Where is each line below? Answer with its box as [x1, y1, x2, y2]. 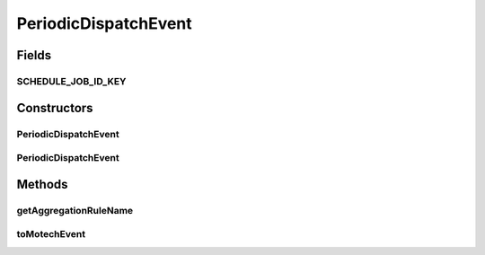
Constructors [16, 100, 93, 116]
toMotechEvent [16, 228, 85, 241]
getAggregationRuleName [16, 204, 134, 216]
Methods [16, 176, 68, 192]
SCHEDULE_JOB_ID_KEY [16, 75, 127, 87]
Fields [16, 48, 52, 63]
